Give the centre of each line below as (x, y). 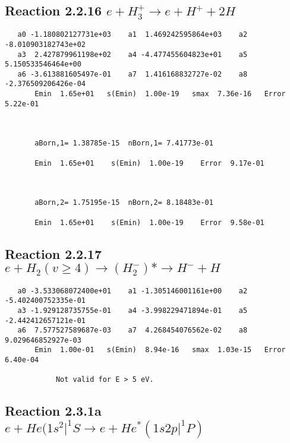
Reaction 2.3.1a (53, 411)
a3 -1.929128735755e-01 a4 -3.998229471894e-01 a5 (133, 310)
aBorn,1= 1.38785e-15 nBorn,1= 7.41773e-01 (124, 143)
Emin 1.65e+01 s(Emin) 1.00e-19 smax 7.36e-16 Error (160, 94)
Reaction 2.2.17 (53, 253)
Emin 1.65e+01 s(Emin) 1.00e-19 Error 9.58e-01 (149, 222)
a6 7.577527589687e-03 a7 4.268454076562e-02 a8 (133, 330)
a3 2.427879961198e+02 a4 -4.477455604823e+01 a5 (133, 54)
